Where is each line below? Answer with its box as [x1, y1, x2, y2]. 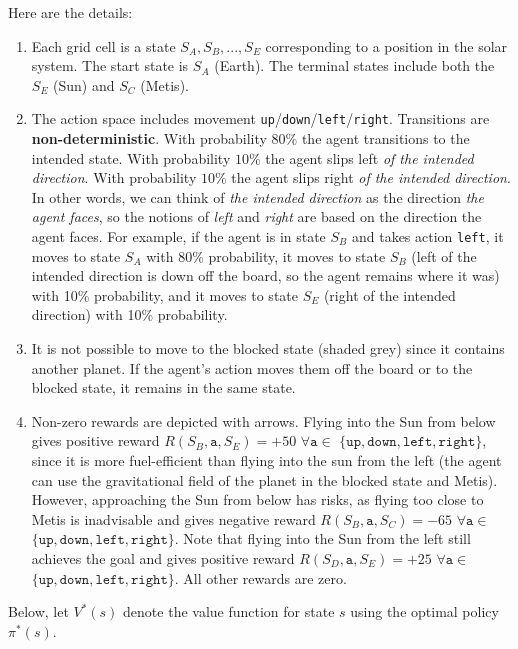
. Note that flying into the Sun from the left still [174, 528, 471, 549]
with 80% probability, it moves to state [146, 245, 386, 266]
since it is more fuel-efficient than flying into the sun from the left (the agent [31, 450, 502, 470]
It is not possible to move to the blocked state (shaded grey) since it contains [31, 338, 505, 359]
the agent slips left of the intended [265, 147, 474, 168]
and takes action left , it [351, 226, 504, 246]
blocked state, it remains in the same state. [31, 377, 296, 398]
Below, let [8, 601, 69, 622]
